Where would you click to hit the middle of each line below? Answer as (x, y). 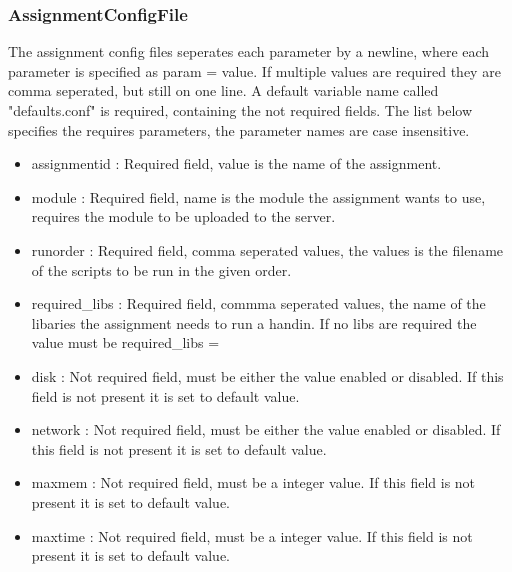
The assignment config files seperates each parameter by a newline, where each (249, 51)
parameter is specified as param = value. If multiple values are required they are (254, 70)
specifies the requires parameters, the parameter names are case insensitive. (239, 129)
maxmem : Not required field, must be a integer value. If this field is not (253, 482)
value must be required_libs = (125, 342)
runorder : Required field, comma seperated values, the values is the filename (267, 249)
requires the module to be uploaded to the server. (183, 216)
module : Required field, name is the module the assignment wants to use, (258, 196)
